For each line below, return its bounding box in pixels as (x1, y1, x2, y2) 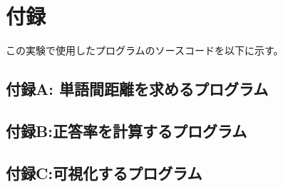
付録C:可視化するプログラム (6, 161, 202, 183)
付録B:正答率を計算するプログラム (6, 119, 247, 141)
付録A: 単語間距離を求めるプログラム (6, 78, 269, 100)
